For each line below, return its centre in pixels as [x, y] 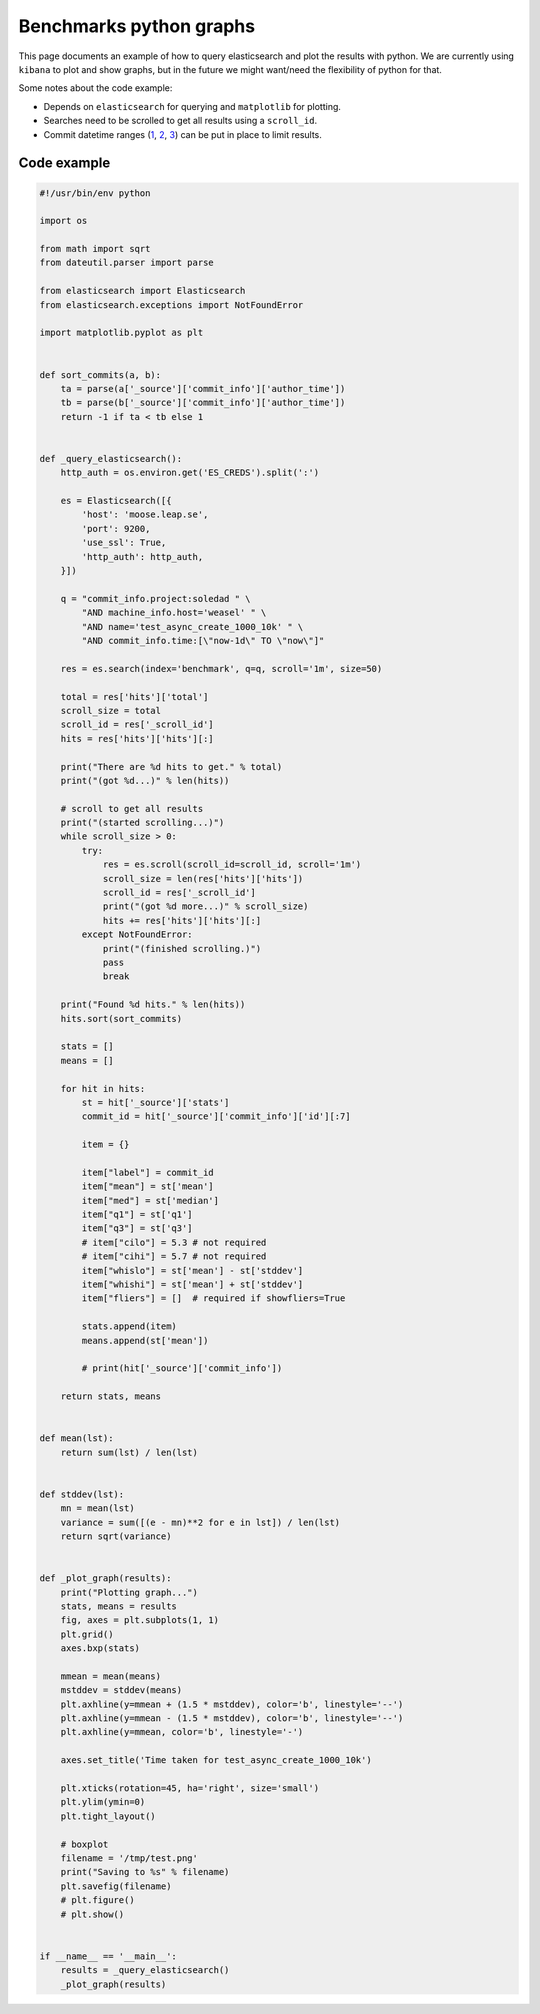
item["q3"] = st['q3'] [137, 1228]
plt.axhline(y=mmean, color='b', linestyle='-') [182, 1732]
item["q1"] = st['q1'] [137, 1214]
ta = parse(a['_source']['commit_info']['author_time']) [203, 388]
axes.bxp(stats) [100, 1648]
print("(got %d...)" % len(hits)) [145, 780]
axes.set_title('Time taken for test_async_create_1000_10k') [216, 1760]
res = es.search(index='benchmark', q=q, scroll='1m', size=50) [221, 668]
